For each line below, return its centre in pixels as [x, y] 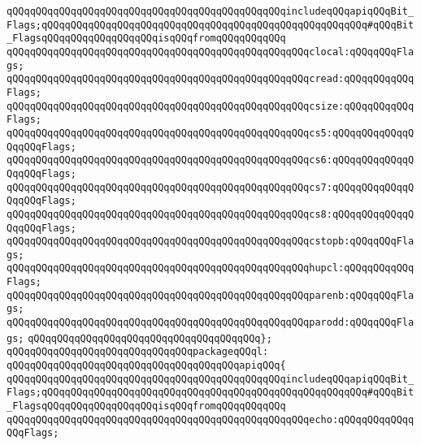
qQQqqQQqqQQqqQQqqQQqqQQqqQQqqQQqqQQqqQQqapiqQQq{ [146, 366]
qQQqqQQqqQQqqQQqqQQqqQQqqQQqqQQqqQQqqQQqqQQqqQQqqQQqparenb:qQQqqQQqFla [210, 295]
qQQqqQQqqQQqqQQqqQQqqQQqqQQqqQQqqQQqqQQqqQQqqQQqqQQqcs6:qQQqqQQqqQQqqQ [210, 160]
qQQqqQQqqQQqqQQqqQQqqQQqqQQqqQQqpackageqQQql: [138, 352]
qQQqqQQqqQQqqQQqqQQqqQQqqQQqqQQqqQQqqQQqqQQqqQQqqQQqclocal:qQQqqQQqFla [210, 52]
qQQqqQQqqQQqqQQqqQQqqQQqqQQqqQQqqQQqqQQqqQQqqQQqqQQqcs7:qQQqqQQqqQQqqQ [210, 187]
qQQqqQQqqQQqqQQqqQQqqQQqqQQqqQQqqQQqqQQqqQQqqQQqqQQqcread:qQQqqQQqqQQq [210, 79]
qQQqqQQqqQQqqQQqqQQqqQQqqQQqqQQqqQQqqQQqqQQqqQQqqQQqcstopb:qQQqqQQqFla [210, 242]
